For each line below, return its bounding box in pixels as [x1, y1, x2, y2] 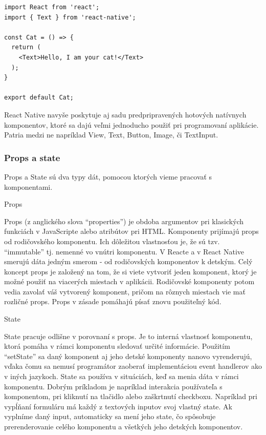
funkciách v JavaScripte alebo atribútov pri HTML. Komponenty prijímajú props [4, 226, 259, 236]
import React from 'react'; [4, 4, 100, 11]
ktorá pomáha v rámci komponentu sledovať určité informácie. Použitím [4, 341, 230, 351]
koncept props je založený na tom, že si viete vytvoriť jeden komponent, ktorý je [4, 266, 257, 276]
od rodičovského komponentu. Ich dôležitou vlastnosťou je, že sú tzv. [4, 235, 220, 246]
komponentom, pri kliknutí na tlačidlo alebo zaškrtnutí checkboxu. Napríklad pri [4, 391, 257, 402]
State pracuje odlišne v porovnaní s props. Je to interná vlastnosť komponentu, [4, 330, 253, 341]
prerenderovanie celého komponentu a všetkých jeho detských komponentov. [4, 421, 243, 431]
